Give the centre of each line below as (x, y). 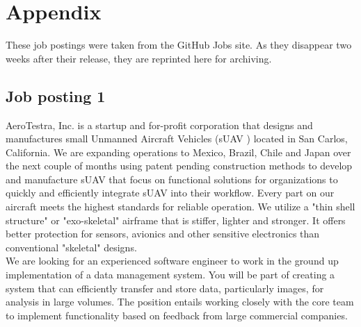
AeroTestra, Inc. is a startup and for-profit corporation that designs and (159, 125)
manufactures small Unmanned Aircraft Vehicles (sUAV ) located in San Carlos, (177, 139)
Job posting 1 (56, 95)
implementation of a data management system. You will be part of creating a (170, 275)
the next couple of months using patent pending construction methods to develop (179, 166)
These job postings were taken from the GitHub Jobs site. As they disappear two (179, 45)
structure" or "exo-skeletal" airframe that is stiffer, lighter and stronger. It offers (176, 220)
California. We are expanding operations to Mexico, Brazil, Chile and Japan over (178, 152)
